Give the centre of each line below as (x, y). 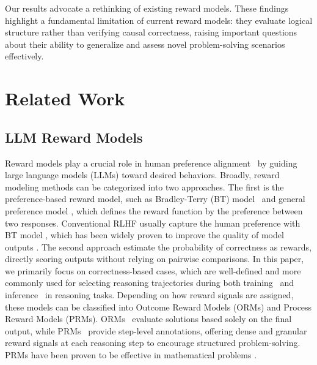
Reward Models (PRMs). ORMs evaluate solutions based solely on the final (148, 319)
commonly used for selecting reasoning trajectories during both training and (150, 283)
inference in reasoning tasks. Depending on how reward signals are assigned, (149, 295)
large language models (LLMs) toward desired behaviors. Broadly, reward (142, 175)
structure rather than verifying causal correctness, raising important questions (151, 32)
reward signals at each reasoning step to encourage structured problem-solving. (153, 343)
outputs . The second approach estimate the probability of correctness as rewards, (158, 246)
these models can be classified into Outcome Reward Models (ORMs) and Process (158, 307)
